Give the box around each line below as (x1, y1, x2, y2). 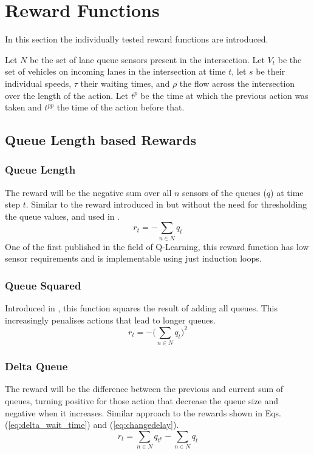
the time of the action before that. (56, 101, 185, 113)
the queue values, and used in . (5, 209, 120, 222)
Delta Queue (5, 359, 68, 374)
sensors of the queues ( (182, 186, 267, 198)
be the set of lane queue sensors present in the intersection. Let (29, 53, 265, 66)
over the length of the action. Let (5, 89, 129, 101)
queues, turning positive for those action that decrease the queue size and (5, 395, 279, 407)
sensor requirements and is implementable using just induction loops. (5, 252, 262, 265)
